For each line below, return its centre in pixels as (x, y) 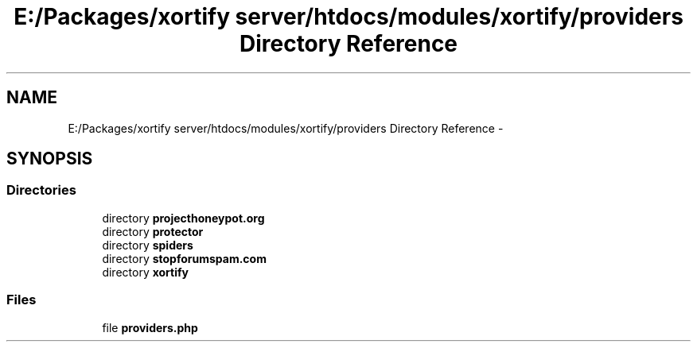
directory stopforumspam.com (184, 258)
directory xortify (146, 272)
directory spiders (148, 245)
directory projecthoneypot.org (183, 218)
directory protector (153, 231)
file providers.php (150, 327)
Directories (41, 190)
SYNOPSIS (50, 159)
